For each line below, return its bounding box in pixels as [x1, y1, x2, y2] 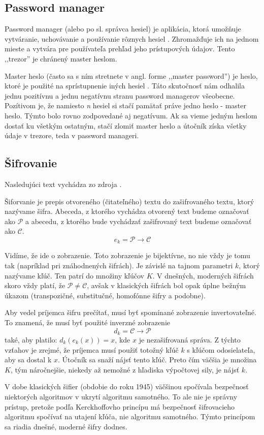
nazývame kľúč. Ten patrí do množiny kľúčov [5, 270, 144, 281]
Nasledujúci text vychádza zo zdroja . [5, 178, 122, 189]
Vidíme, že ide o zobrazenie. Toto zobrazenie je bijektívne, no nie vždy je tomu [5, 250, 250, 261]
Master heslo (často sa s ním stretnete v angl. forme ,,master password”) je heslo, [5, 70, 258, 81]
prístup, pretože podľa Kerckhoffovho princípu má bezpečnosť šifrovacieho [5, 401, 235, 412]
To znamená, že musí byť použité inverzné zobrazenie [5, 317, 171, 327]
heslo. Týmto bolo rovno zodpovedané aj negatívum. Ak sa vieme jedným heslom [5, 110, 257, 120]
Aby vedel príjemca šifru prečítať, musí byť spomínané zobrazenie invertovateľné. [5, 307, 256, 318]
